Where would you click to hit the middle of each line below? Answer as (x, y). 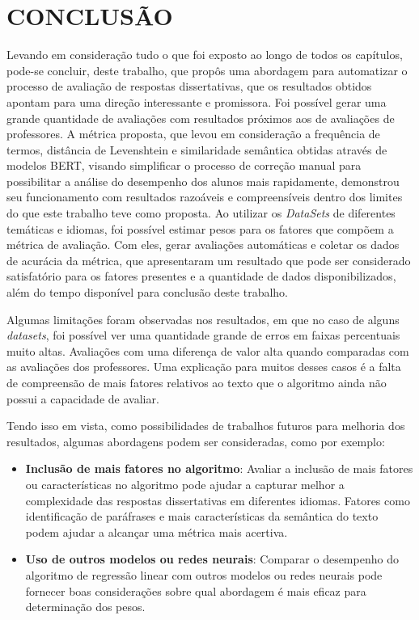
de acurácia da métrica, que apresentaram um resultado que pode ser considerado (209, 260)
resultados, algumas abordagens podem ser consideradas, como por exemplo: (196, 441)
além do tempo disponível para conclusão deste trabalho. (147, 292)
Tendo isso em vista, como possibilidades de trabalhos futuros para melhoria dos (206, 426)
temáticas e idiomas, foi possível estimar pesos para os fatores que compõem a (200, 228)
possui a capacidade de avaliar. (83, 398)
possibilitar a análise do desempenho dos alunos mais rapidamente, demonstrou (203, 181)
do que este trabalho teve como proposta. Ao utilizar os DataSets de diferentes (201, 213)
